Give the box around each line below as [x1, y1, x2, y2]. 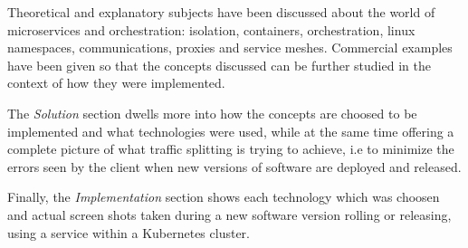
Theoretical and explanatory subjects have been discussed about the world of [7, 3, 435, 21]
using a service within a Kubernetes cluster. [7, 223, 250, 242]
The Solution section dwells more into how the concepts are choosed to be [7, 103, 417, 122]
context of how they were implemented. [7, 73, 225, 92]
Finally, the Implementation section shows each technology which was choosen [7, 187, 440, 206]
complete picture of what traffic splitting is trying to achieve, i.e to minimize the [7, 139, 454, 158]
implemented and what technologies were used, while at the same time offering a [7, 121, 454, 140]
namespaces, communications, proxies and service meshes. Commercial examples [7, 38, 453, 57]
